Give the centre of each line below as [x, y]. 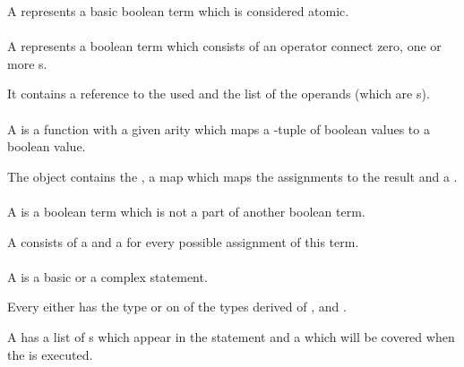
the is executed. [50, 354]
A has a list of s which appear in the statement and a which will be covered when [231, 336]
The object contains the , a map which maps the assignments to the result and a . [232, 176]
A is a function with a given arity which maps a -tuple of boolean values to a [219, 128]
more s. [27, 63]
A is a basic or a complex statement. [107, 276]
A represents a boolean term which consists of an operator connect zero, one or [224, 46]
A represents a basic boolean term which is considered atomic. [178, 11]
